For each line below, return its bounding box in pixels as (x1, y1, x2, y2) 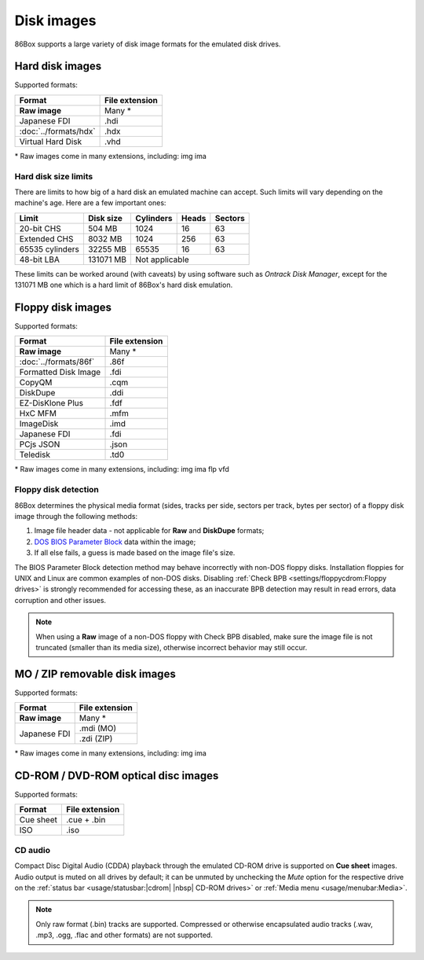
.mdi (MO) (79, 723, 117, 734)
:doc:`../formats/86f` (19, 356, 95, 367)
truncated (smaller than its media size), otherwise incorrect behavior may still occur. (35, 642, 308, 652)
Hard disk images (14, 60, 102, 73)
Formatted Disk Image (19, 366, 101, 377)
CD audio (14, 844, 51, 855)
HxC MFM (19, 408, 57, 419)
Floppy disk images (14, 300, 112, 314)
